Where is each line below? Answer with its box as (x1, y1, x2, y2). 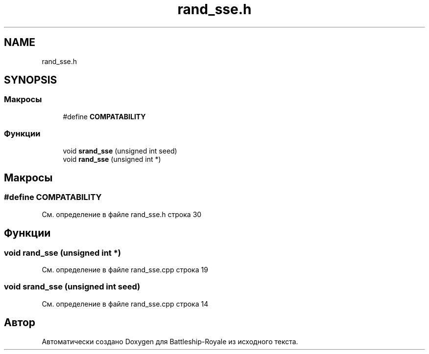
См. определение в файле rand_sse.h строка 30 (42, 210, 202, 219)
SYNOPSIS (4, 74, 57, 87)
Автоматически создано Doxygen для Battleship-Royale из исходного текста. (42, 337, 298, 346)
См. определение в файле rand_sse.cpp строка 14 (42, 299, 209, 308)
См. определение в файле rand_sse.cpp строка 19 (42, 265, 208, 274)
